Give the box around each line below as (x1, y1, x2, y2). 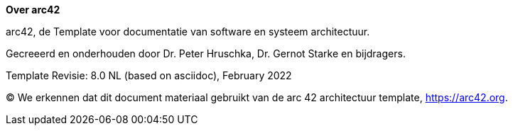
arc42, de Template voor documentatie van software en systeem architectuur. (6, 25, 370, 38)
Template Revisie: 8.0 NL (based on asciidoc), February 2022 (6, 69, 292, 81)
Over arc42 (6, 4, 60, 16)
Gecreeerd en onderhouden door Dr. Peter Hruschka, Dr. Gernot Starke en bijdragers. (6, 47, 406, 59)
